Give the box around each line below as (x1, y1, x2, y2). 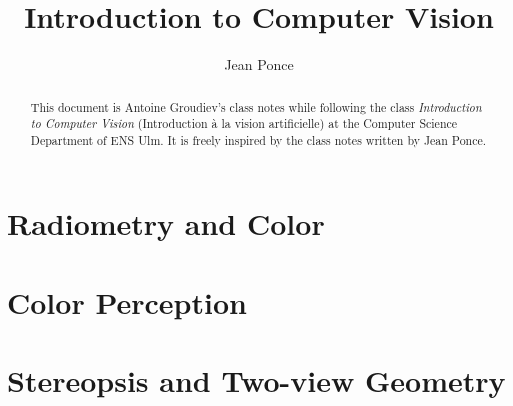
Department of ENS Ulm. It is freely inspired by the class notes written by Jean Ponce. (30, 131, 487, 148)
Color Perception (7, 281, 247, 322)
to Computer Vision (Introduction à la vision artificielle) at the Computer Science (30, 115, 458, 132)
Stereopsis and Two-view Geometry (7, 360, 506, 401)
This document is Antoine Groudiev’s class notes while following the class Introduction (30, 98, 482, 115)
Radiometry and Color (7, 203, 325, 244)
